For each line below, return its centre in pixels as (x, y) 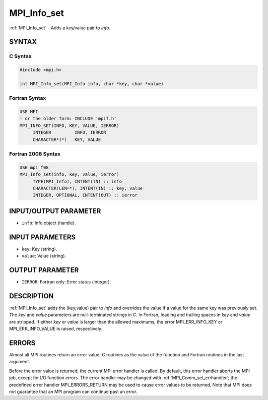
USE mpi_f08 (34, 167)
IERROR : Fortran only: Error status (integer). (66, 282)
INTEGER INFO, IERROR (69, 133)
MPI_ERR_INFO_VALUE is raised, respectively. (56, 329)
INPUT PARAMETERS (42, 237)
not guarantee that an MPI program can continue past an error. (73, 392)
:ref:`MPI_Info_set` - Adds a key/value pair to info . (60, 28)
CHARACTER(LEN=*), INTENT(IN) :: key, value (88, 188)
